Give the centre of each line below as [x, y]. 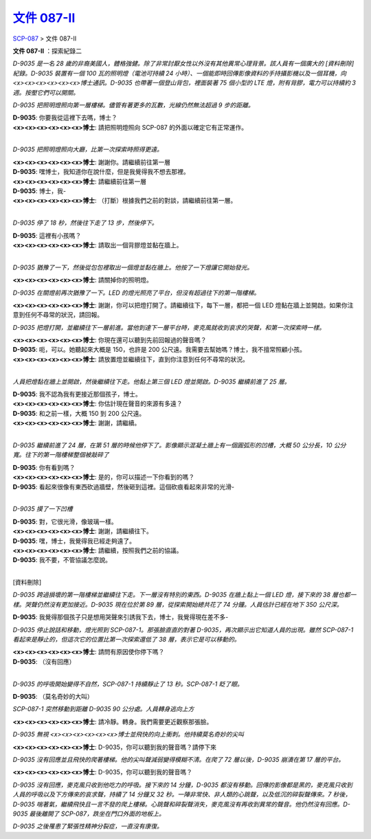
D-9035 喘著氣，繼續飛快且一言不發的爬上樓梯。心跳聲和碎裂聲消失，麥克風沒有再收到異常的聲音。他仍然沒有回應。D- [181, 804]
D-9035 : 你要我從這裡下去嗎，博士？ [65, 118]
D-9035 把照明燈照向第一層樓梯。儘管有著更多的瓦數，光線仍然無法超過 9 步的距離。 [133, 105]
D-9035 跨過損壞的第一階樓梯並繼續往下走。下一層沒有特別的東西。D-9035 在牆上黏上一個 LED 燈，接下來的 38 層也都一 [184, 595]
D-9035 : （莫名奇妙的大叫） [53, 696]
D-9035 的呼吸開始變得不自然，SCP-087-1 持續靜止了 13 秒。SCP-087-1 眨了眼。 [128, 684]
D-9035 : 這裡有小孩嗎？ [47, 235]
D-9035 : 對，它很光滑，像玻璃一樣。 [65, 522]
